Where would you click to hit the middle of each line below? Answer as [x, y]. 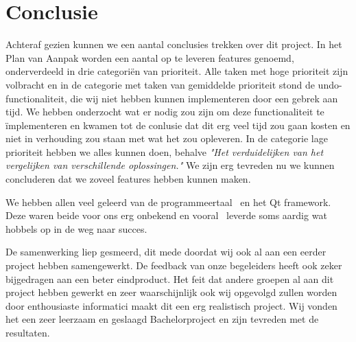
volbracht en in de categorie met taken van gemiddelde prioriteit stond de [160, 84]
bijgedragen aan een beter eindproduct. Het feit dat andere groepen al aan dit [170, 278]
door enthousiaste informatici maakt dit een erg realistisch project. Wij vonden [171, 305]
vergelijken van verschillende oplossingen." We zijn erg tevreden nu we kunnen [170, 165]
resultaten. [28, 332]
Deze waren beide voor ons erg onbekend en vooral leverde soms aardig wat [166, 215]
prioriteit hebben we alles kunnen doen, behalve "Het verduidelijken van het [165, 151]
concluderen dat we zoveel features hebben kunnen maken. [128, 179]
